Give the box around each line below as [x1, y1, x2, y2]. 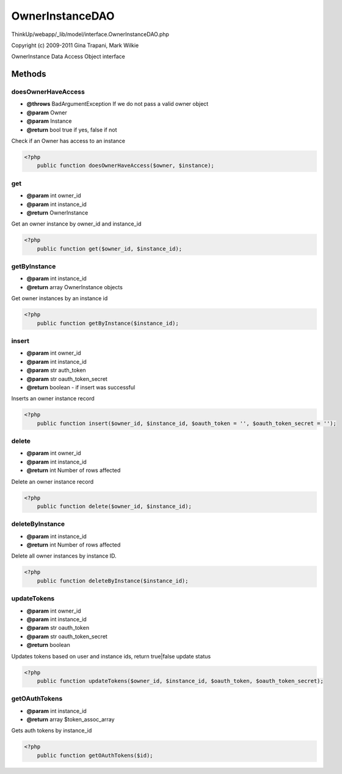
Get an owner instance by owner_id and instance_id [11, 220, 142, 227]
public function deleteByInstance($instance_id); [37, 577, 189, 584]
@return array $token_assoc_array [26, 716, 115, 723]
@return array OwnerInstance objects [26, 283, 123, 290]
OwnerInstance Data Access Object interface [11, 53, 125, 61]
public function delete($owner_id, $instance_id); [37, 503, 192, 510]
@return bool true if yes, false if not [26, 126, 117, 133]
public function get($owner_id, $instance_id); [37, 245, 183, 252]
